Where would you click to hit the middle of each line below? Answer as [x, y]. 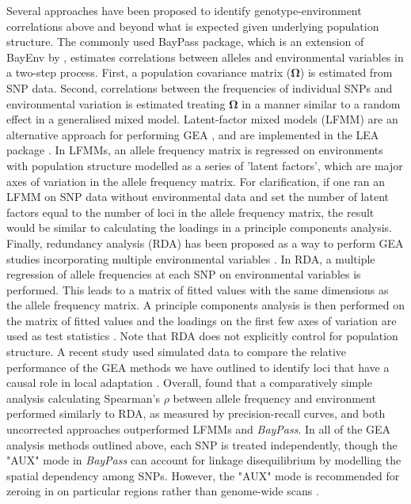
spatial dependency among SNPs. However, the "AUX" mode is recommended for [203, 475]
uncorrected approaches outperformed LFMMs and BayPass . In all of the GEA [199, 429]
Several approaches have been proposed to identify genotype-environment [184, 10]
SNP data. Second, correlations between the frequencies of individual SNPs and [200, 87]
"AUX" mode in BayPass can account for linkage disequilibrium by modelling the [204, 460]
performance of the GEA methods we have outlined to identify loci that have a [198, 367]
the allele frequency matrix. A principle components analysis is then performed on [205, 305]
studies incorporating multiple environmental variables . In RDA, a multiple [191, 258]
